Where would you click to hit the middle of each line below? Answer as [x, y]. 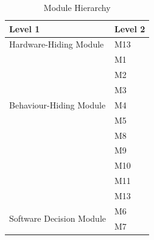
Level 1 [25, 28]
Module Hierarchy [77, 7]
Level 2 [130, 28]
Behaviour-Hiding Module [58, 104]
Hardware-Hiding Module [57, 44]
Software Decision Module [58, 218]
